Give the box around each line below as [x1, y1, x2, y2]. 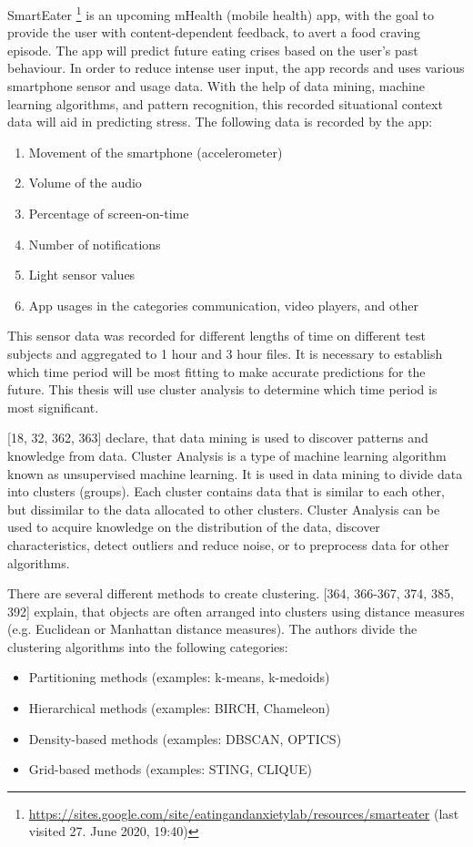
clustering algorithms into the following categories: [7, 637, 288, 656]
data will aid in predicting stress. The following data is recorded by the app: [7, 112, 433, 131]
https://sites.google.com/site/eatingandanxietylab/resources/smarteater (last [28, 803, 459, 822]
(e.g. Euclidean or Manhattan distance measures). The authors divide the [7, 619, 418, 638]
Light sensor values [28, 265, 136, 284]
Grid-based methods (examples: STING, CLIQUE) [28, 760, 312, 779]
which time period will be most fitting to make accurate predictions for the [7, 362, 426, 381]
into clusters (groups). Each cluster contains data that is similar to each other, [7, 482, 445, 501]
